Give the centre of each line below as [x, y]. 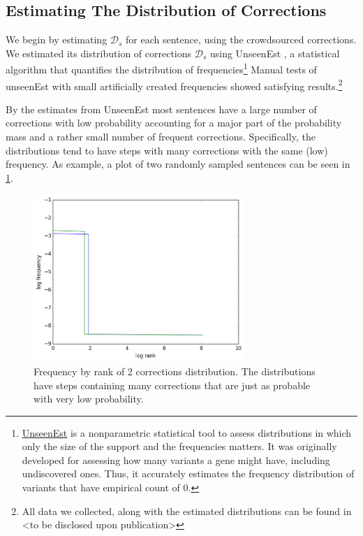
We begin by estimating [57, 39]
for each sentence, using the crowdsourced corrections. [241, 39]
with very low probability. [89, 399]
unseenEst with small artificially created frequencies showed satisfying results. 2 [174, 85]
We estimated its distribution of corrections [99, 53]
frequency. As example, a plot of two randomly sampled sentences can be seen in [178, 164]
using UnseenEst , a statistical [275, 53]
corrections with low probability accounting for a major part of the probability [174, 123]
